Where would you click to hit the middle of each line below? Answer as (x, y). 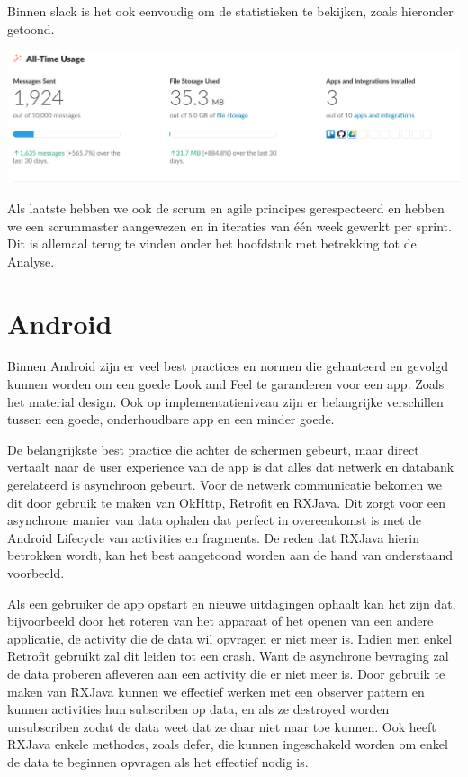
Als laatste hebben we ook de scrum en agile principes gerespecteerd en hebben (226, 208)
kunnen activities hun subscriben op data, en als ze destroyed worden (198, 709)
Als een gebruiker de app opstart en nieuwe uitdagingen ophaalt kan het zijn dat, (232, 603)
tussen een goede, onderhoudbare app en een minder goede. (171, 419)
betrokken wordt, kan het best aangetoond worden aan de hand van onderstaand (230, 555)
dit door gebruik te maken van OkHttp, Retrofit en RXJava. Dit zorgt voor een (227, 502)
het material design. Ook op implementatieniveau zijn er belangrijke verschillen (225, 401)
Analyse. (31, 261)
